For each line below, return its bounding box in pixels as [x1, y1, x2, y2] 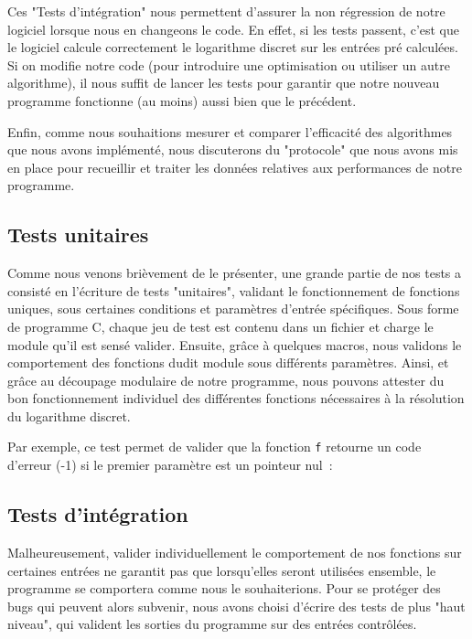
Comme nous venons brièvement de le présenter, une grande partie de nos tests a [7, 263, 462, 282]
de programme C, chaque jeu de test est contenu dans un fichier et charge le [7, 316, 434, 335]
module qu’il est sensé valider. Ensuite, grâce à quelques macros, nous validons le [7, 335, 462, 354]
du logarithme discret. [7, 406, 131, 425]
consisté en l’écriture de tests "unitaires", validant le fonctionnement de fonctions [7, 281, 460, 300]
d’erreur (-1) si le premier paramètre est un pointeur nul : [7, 455, 333, 474]
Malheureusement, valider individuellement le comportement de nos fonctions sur [7, 542, 462, 561]
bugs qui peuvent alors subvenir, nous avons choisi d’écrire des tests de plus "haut [7, 596, 466, 615]
